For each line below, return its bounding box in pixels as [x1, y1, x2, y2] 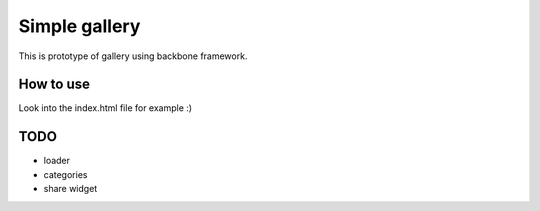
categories [43, 168, 88, 180]
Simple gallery [18, 15, 141, 37]
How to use [18, 76, 90, 93]
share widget [43, 183, 98, 195]
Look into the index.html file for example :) [18, 102, 193, 114]
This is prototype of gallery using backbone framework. [18, 50, 248, 62]
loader [43, 155, 70, 167]
